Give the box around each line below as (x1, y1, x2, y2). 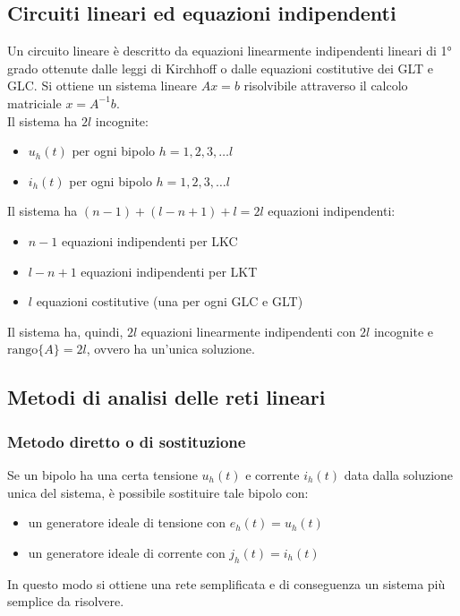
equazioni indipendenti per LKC (61, 231, 238, 250)
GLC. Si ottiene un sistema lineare (7, 76, 198, 95)
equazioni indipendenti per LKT (81, 261, 258, 280)
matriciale (7, 93, 62, 112)
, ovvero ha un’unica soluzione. (86, 339, 255, 358)
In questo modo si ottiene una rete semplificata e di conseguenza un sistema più (7, 574, 446, 593)
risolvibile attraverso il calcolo (243, 76, 408, 95)
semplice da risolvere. (7, 592, 124, 611)
